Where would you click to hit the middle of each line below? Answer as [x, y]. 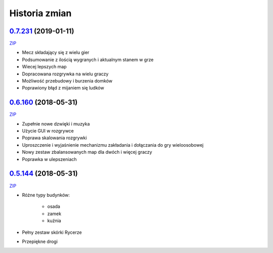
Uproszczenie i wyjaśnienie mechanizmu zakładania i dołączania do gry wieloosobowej [113, 145]
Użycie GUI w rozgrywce [48, 131]
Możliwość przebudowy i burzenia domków [67, 81]
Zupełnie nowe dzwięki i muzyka [56, 123]
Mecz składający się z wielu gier [56, 53]
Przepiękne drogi [40, 241]
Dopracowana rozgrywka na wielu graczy [65, 74]
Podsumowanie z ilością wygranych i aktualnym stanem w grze [88, 59]
